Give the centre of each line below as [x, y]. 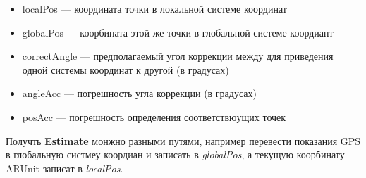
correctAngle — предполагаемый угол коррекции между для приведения [178, 56]
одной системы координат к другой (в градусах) [126, 69]
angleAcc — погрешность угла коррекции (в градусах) [139, 93]
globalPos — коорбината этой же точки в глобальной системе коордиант [178, 32]
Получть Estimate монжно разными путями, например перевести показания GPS [183, 140]
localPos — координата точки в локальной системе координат [154, 8]
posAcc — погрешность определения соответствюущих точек [154, 116]
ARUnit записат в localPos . [65, 168]
